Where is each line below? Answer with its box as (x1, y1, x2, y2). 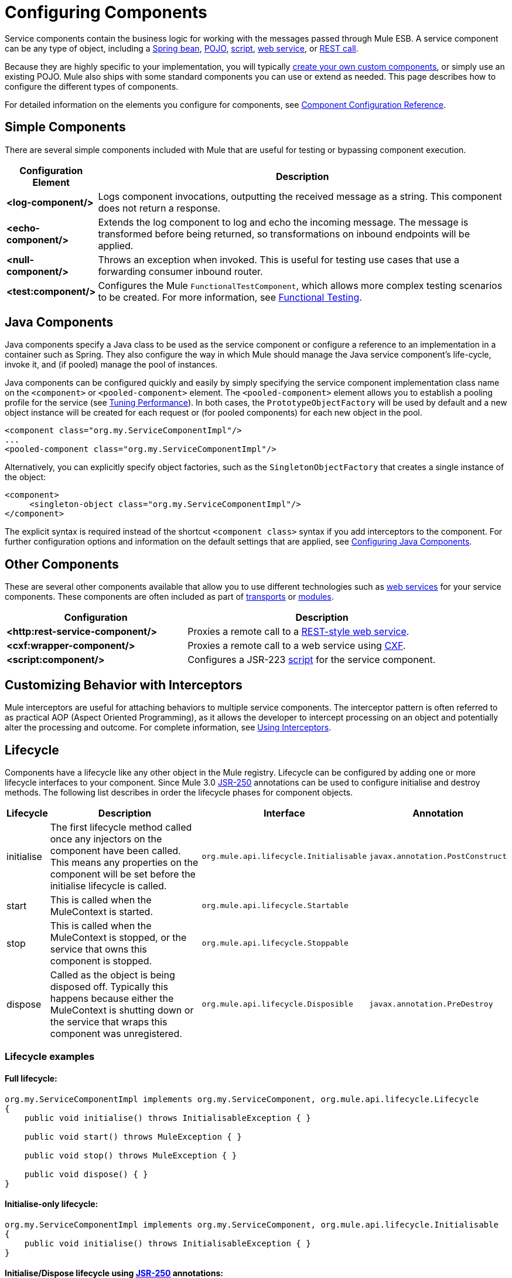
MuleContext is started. (50, 905, 153, 917)
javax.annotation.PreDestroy (369, 1000, 493, 1009)
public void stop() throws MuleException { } (24, 1150, 237, 1160)
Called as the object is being (50, 968, 175, 981)
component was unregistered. (50, 1027, 182, 1039)
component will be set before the (50, 868, 196, 880)
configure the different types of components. (5, 81, 179, 91)
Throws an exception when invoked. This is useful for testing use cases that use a (98, 253, 459, 266)
